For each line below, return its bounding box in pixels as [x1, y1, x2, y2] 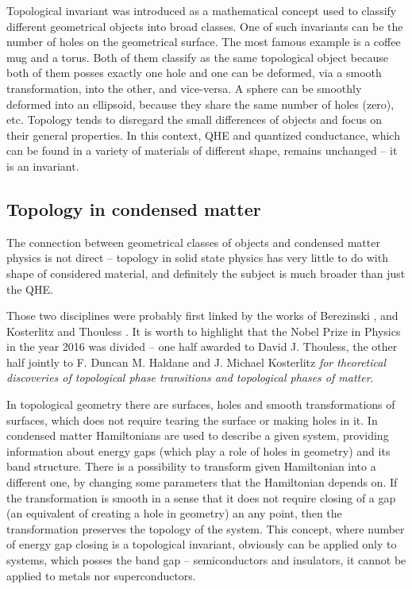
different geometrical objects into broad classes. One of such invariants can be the [6, 17, 403, 34]
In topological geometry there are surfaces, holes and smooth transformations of [6, 396, 395, 413]
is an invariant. [6, 157, 79, 174]
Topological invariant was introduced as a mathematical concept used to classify [6, 2, 397, 18]
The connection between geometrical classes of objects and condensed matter [6, 233, 380, 250]
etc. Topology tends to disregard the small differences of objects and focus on [6, 111, 383, 128]
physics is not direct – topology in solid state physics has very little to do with [6, 249, 388, 266]
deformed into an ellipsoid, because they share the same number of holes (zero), [6, 95, 395, 112]
